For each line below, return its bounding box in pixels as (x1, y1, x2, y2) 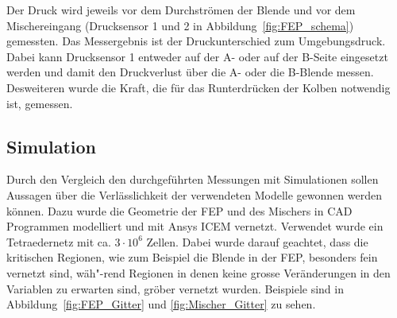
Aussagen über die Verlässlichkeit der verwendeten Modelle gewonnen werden (6, 186, 382, 203)
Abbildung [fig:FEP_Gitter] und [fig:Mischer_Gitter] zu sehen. (6, 296, 316, 312)
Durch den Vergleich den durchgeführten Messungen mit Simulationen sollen (6, 171, 379, 188)
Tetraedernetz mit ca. (6, 233, 111, 250)
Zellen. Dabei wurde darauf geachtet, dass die (146, 233, 368, 250)
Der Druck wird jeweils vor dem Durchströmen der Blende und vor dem (6, 2, 356, 17)
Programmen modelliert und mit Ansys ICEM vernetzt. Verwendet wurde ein (6, 218, 384, 235)
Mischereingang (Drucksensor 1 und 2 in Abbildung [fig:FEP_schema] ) (6, 17, 354, 33)
